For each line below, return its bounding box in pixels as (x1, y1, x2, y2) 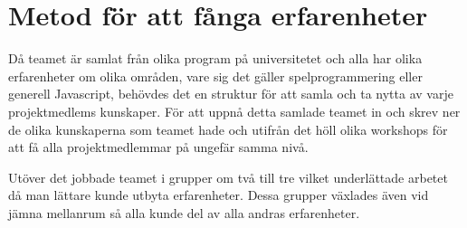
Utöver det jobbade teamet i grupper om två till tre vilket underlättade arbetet (8, 167, 448, 186)
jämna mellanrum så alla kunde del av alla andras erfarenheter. (8, 203, 360, 222)
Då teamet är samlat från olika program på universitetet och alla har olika (8, 49, 423, 68)
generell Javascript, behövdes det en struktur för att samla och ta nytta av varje (8, 84, 453, 103)
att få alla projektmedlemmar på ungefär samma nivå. (8, 138, 309, 157)
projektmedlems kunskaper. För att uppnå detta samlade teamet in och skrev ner (8, 101, 461, 120)
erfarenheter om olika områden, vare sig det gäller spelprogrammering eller (8, 66, 423, 85)
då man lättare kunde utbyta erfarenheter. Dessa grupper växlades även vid (8, 185, 429, 204)
